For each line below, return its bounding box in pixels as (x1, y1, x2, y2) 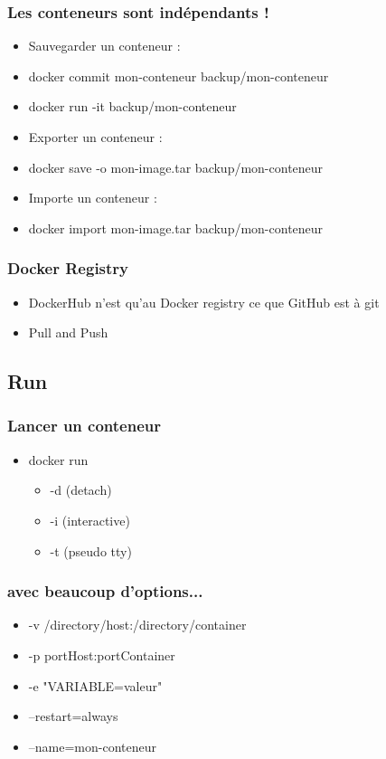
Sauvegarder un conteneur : (28, 36, 181, 55)
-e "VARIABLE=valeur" (28, 676, 163, 695)
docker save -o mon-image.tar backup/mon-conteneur (28, 157, 324, 176)
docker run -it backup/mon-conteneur (28, 97, 237, 116)
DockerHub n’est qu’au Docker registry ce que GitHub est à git (28, 292, 380, 311)
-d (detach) (50, 480, 112, 499)
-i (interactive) (50, 510, 130, 529)
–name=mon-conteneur (28, 736, 157, 755)
